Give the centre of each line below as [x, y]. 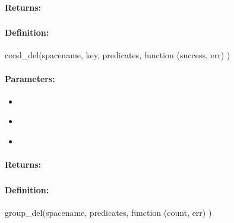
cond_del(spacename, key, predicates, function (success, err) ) [118, 55]
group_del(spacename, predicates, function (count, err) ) [108, 212]
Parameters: [30, 78]
